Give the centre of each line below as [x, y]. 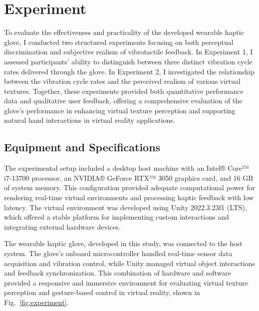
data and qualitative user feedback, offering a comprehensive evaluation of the [123, 101]
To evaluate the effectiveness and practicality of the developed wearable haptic [124, 32]
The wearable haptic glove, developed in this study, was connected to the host [123, 243]
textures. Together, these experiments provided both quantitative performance [124, 91]
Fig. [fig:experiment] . [36, 302]
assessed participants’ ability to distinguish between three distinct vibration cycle [128, 61]
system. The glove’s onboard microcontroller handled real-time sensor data [118, 253]
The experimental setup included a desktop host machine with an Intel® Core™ [127, 168]
